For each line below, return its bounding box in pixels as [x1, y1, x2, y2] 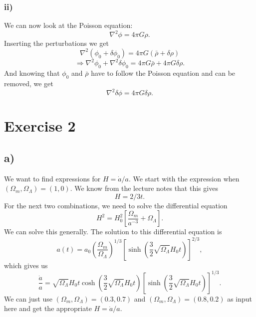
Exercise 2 [4, 116, 76, 136]
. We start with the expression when [128, 173, 240, 183]
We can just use [4, 293, 52, 304]
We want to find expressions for [4, 173, 101, 183]
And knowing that [4, 68, 60, 78]
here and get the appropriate [4, 303, 92, 314]
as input [227, 293, 253, 304]
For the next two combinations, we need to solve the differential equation [4, 200, 228, 210]
